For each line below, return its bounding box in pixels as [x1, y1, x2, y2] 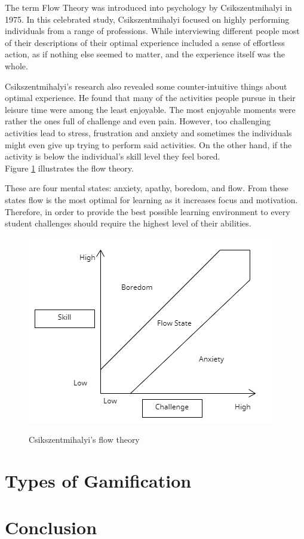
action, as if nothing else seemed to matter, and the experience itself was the [5, 48, 285, 60]
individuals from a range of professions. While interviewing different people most [5, 24, 300, 37]
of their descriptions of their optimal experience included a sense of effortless [5, 36, 285, 48]
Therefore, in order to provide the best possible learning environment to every [5, 205, 290, 218]
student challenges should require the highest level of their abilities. [5, 217, 251, 229]
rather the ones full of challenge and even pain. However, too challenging [5, 115, 271, 127]
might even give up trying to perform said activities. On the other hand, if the [5, 138, 292, 151]
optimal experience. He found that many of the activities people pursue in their [5, 91, 296, 104]
